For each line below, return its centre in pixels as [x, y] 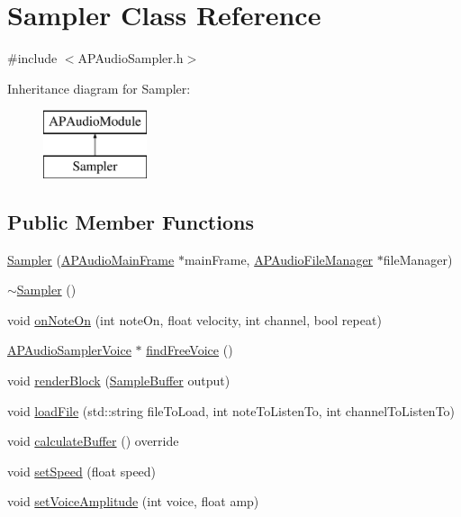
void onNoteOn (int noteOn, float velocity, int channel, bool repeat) [194, 319]
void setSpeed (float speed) [82, 471]
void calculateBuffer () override [93, 441]
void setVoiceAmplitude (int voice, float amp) [133, 501]
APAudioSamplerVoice [69, 350]
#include [32, 58]
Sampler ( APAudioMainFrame [91, 259]
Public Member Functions [131, 221]
